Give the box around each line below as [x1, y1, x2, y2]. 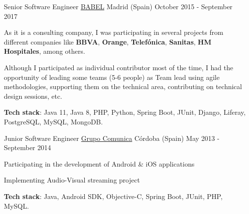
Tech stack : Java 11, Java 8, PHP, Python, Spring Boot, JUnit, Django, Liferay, [4, 107, 246, 117]
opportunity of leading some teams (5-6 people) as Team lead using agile [4, 72, 220, 82]
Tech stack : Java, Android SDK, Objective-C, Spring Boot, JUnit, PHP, [4, 191, 223, 201]
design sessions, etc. [4, 91, 62, 101]
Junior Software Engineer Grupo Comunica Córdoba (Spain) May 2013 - [4, 133, 219, 143]
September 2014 [4, 142, 51, 153]
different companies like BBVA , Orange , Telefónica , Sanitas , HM [4, 36, 212, 46]
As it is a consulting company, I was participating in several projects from [4, 27, 223, 37]
